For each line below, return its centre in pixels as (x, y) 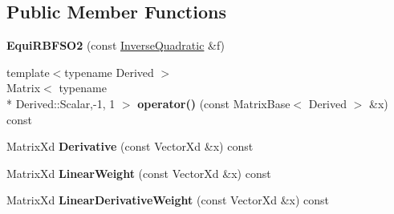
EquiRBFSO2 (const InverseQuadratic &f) (116, 45)
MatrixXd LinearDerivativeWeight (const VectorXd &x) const (168, 200)
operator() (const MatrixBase (214, 103)
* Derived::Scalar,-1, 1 (61, 103)
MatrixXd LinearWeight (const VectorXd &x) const (139, 173)
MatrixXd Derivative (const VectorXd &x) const (130, 146)
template (28, 72)
